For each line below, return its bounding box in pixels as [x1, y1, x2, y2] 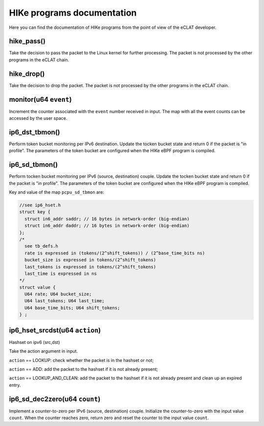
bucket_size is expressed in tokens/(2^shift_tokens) [24, 257, 156, 263]
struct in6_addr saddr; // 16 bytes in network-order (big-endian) [24, 216, 190, 222]
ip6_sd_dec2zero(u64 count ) [9, 395, 101, 403]
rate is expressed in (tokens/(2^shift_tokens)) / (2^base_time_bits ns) [24, 250, 205, 256]
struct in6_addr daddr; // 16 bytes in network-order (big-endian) [24, 223, 190, 228]
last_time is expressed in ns [24, 270, 97, 276]
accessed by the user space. [9, 115, 67, 121]
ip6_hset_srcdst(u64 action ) [9, 326, 101, 335]
